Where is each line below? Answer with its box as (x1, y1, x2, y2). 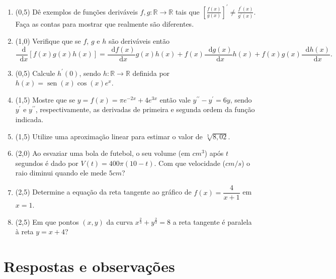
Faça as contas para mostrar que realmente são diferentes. (15, 19, 194, 29)
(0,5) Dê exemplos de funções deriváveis (15, 6, 138, 17)
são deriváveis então (108, 36, 170, 46)
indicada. (15, 114, 44, 125)
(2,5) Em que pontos (15, 216, 79, 227)
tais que (175, 6, 200, 17)
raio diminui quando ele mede (15, 167, 107, 178)
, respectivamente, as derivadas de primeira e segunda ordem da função (35, 104, 255, 115)
